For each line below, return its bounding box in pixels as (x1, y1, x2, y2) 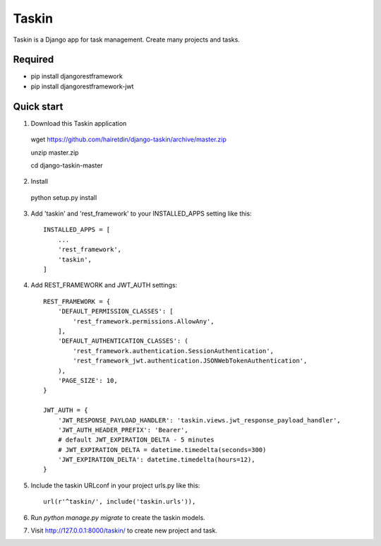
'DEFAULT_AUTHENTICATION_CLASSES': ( (57, 337, 188, 345)
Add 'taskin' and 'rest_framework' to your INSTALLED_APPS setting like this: (30, 209, 252, 218)
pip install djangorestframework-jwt (30, 82, 134, 90)
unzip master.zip (30, 148, 79, 157)
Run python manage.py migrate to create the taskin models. (30, 513, 206, 522)
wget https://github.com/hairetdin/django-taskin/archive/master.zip (30, 135, 227, 144)
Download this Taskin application (30, 119, 127, 127)
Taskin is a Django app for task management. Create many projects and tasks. (13, 35, 240, 44)
